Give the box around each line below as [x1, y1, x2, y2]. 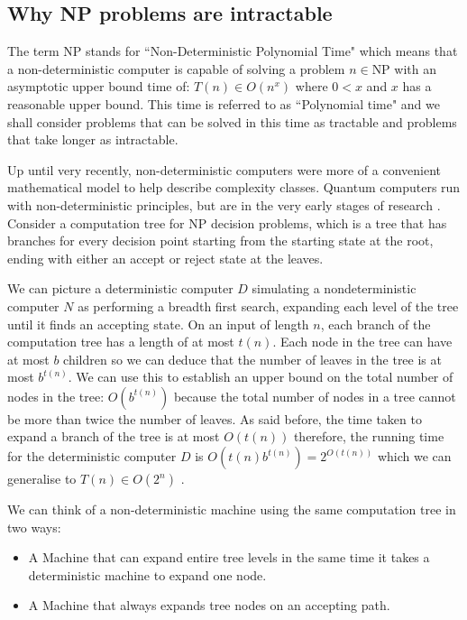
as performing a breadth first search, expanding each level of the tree [78, 296, 459, 315]
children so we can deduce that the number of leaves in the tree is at [63, 349, 442, 368]
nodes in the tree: [7, 386, 105, 405]
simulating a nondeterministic [252, 279, 417, 298]
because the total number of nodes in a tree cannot [173, 386, 456, 405]
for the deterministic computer [7, 447, 177, 466]
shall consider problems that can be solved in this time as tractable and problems [7, 112, 457, 131]
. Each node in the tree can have [272, 332, 453, 351]
